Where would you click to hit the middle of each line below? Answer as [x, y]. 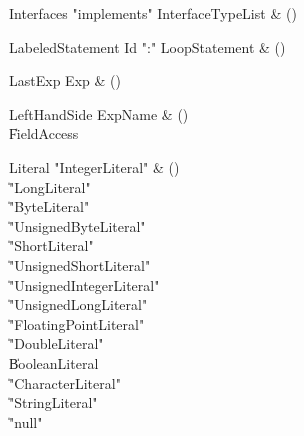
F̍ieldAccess [44, 133]
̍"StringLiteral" [53, 402]
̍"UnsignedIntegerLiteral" [84, 284]
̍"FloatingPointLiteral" [77, 323]
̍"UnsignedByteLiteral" [77, 225]
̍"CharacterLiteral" [65, 382]
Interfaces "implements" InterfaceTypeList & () [153, 13]
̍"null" [26, 421]
